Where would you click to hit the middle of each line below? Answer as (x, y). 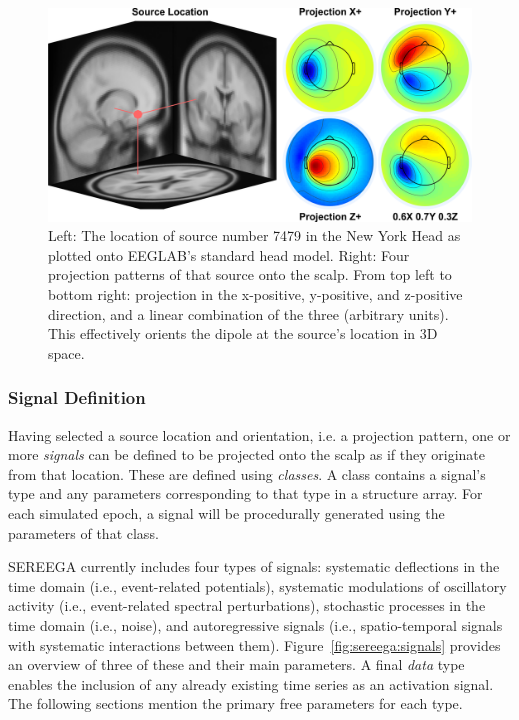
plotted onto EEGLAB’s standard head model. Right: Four (229, 254)
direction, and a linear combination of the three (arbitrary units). (248, 313)
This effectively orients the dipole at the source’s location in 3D (243, 333)
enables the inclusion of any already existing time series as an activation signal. (251, 683)
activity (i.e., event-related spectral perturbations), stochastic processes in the (247, 605)
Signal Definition (77, 397)
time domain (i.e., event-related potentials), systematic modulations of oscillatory (257, 585)
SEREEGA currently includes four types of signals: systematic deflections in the (254, 566)
